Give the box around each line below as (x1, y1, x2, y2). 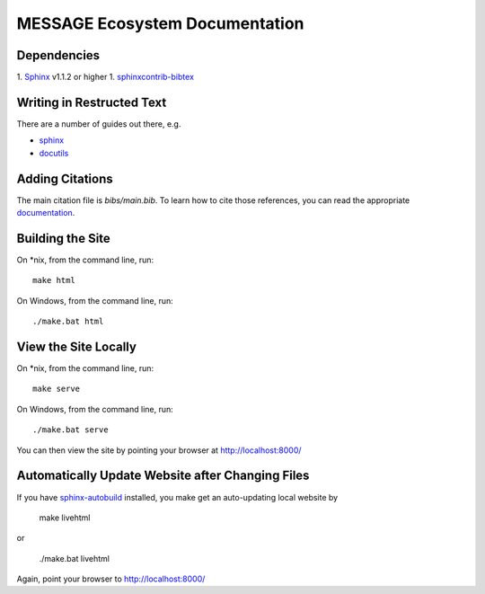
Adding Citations (16, 171, 113, 186)
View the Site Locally (16, 339, 137, 354)
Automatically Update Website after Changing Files (16, 468, 310, 483)
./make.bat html (32, 316, 104, 327)
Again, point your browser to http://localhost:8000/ (16, 573, 206, 584)
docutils (39, 147, 69, 158)
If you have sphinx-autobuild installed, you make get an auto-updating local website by (16, 492, 339, 502)
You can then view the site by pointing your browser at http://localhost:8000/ (16, 445, 302, 456)
